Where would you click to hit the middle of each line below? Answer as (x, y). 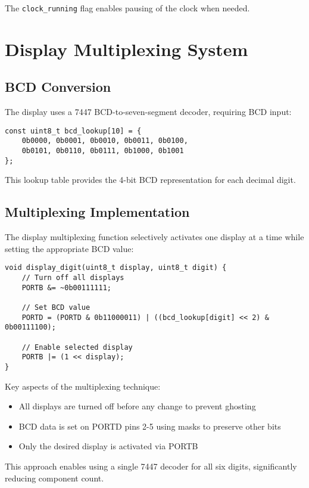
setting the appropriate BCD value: (69, 248)
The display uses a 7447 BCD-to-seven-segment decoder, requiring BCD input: (148, 112)
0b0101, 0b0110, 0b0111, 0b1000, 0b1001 (103, 151)
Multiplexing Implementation (97, 212)
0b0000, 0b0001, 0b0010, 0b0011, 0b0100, (105, 141)
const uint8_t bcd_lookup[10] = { (73, 131)
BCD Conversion (58, 87)
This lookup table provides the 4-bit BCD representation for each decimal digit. (150, 180)
